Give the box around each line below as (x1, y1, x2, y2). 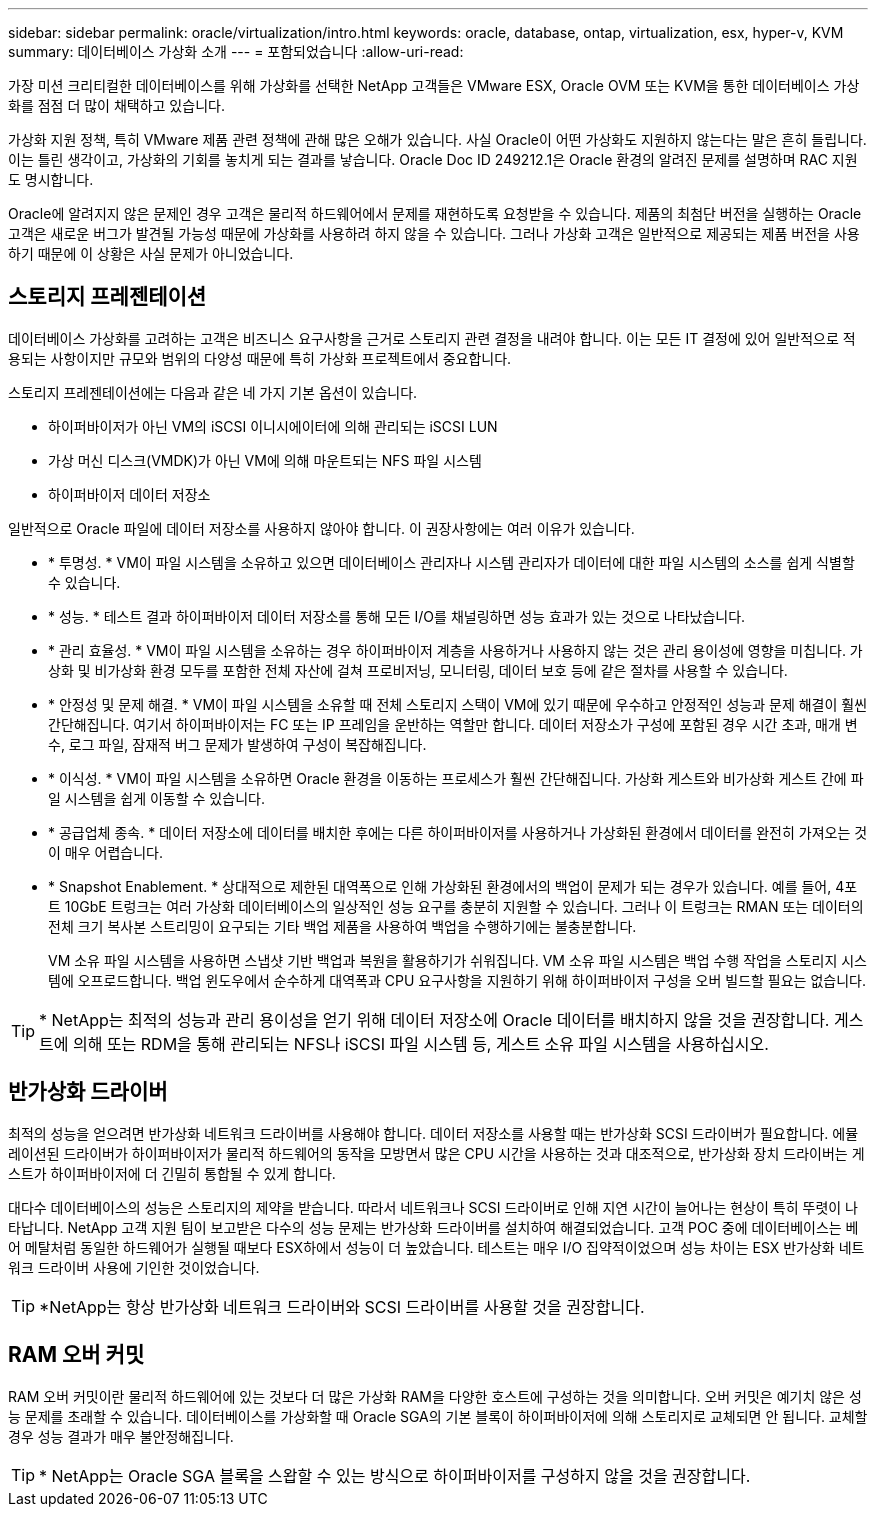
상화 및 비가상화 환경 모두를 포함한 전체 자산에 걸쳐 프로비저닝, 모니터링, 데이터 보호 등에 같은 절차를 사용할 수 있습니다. (48, 661, 788, 679)
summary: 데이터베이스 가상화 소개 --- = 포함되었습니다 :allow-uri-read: (8, 43, 464, 60)
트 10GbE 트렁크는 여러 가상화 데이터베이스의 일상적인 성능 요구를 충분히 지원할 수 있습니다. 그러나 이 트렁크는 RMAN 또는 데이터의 (48, 897, 864, 915)
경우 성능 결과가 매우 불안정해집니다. (8, 1427, 234, 1445)
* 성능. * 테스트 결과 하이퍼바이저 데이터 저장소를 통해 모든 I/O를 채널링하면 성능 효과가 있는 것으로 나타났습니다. (48, 607, 746, 625)
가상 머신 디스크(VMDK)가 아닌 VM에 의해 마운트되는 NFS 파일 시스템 (48, 451, 482, 469)
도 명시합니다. (8, 171, 94, 188)
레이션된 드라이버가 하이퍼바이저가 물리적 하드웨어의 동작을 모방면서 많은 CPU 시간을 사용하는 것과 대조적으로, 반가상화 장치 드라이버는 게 (8, 1144, 865, 1162)
